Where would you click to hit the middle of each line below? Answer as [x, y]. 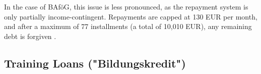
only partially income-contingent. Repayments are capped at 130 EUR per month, [131, 16]
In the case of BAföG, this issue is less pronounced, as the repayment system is [126, 6]
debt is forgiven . [30, 36]
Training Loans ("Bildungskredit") [95, 63]
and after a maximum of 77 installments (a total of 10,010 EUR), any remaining [128, 26]
